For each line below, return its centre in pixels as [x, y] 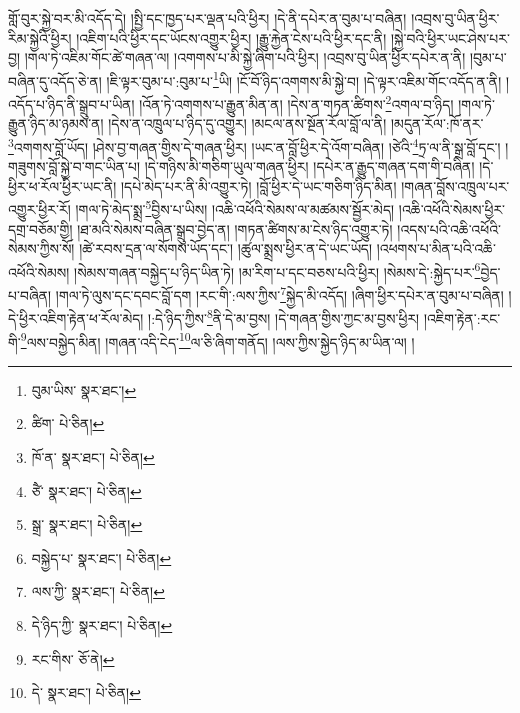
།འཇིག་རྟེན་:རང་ [462, 317]
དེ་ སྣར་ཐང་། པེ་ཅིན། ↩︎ [86, 692]
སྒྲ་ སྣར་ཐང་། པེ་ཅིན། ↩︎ [87, 524]
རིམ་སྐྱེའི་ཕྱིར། [40, 37]
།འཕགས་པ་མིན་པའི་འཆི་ [436, 248]
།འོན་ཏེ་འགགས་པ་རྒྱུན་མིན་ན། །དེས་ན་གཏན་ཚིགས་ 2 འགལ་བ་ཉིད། [296, 102]
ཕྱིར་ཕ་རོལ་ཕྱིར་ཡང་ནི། [62, 185]
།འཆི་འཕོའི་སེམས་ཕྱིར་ [452, 208]
